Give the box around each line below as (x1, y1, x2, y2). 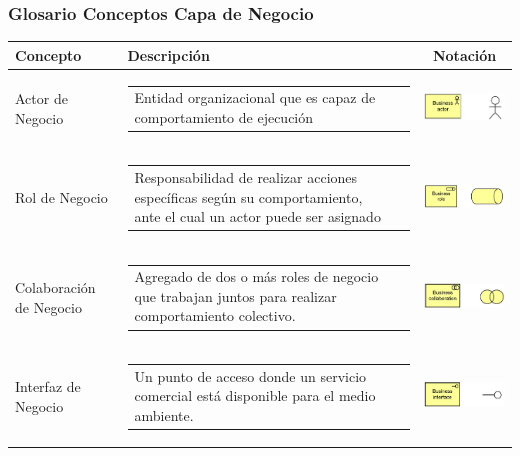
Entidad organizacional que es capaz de (134, 87, 376, 108)
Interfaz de (15, 376, 81, 397)
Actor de (15, 88, 68, 109)
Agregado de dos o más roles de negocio (134, 266, 379, 287)
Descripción (127, 44, 210, 65)
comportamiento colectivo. (134, 305, 296, 326)
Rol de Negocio (15, 187, 108, 208)
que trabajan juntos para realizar (134, 285, 337, 306)
